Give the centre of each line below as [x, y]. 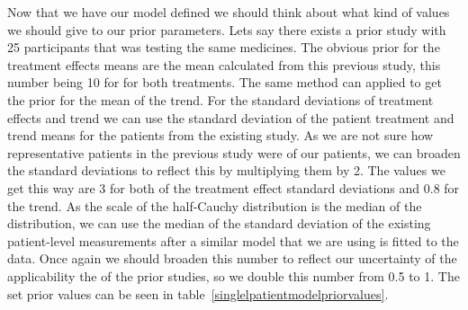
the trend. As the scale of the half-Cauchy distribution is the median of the [215, 205]
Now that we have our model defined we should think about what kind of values [229, 12]
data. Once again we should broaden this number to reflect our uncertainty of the [232, 258]
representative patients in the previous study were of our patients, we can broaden [234, 152]
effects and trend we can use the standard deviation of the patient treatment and [231, 117]
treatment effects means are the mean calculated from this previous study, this [224, 64]
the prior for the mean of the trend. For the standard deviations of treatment [220, 99]
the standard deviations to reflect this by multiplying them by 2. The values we [226, 170]
